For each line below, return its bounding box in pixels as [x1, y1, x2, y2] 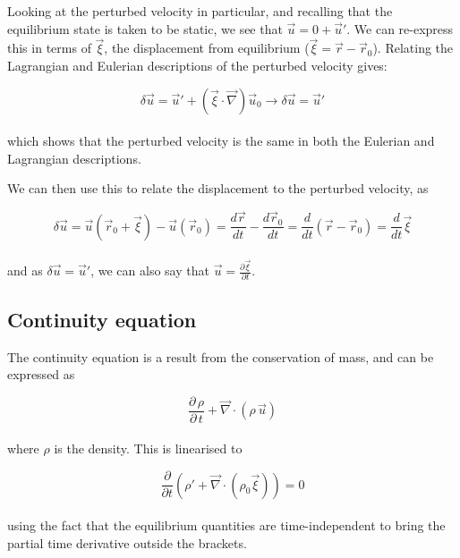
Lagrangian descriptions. [7, 148, 141, 167]
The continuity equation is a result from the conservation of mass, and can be [7, 347, 434, 366]
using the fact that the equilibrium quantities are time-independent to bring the [7, 516, 446, 535]
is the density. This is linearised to [54, 439, 243, 458]
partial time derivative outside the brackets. [7, 533, 247, 552]
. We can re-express [346, 19, 454, 38]
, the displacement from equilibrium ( [104, 38, 310, 57]
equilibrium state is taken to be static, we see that [7, 19, 283, 38]
